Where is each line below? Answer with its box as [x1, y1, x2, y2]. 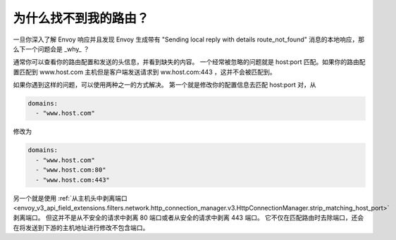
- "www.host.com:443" [35, 176, 111, 184]
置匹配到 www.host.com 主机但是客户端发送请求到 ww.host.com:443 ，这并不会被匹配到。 [13, 68, 276, 76]
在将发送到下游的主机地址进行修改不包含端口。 [13, 223, 149, 232]
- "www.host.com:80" [35, 166, 106, 174]
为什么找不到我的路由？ [13, 11, 149, 26]
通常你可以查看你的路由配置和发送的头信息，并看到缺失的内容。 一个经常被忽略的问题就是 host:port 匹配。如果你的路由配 [13, 58, 366, 66]
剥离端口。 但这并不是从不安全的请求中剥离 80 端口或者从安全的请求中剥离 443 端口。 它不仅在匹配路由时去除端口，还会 [13, 213, 364, 222]
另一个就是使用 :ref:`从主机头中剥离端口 [13, 194, 128, 202]
